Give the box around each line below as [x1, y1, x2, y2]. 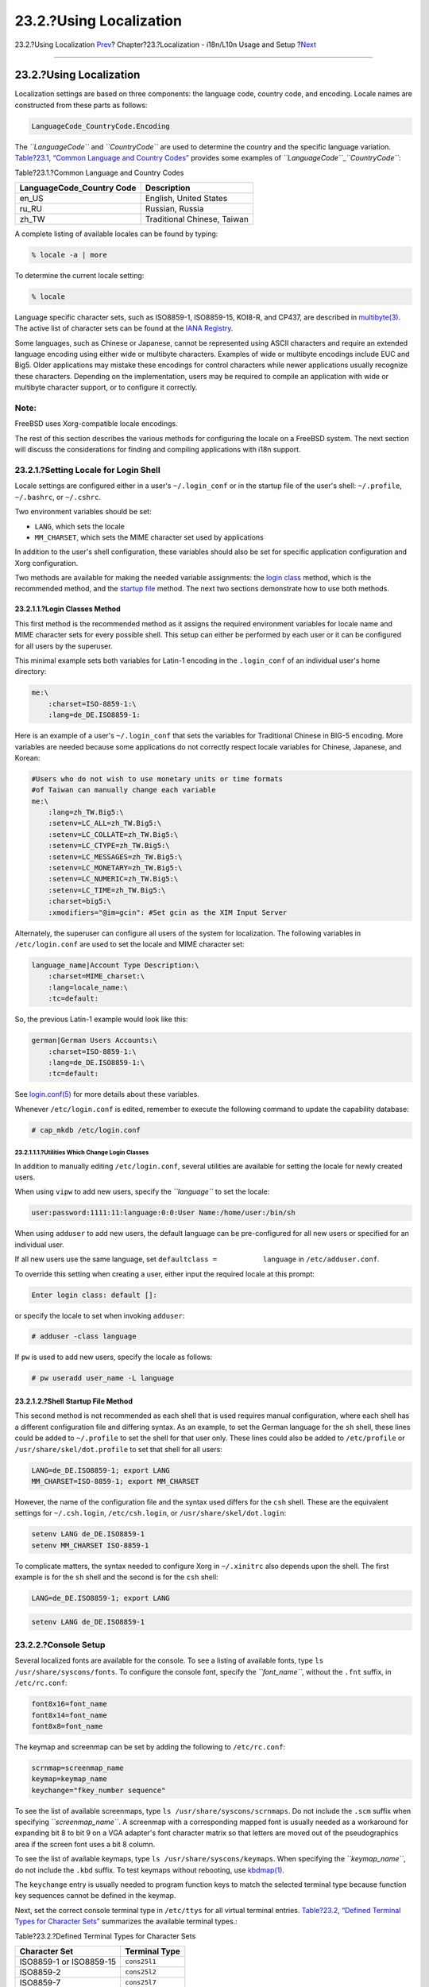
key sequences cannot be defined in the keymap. [14, 1891, 176, 1900]
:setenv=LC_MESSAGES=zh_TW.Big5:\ [48, 852, 183, 862]
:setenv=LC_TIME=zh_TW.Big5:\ [48, 885, 166, 894]
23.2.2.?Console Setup [14, 1640, 106, 1651]
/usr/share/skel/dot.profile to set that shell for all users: [14, 1444, 222, 1454]
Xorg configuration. [14, 558, 79, 567]
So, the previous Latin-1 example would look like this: [14, 1014, 188, 1024]
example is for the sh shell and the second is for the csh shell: [14, 1572, 218, 1582]
